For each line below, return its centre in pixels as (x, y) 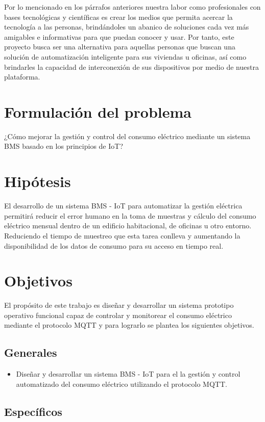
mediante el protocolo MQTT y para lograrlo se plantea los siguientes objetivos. (129, 325)
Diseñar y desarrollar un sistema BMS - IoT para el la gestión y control (128, 374)
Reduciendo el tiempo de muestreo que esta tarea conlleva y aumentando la (122, 235)
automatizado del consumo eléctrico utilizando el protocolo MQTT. (122, 384)
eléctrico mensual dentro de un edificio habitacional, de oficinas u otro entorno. (128, 226)
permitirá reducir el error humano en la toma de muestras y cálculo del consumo (130, 215)
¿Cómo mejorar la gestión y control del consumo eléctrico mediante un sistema (127, 136)
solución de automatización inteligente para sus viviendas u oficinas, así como (125, 56)
